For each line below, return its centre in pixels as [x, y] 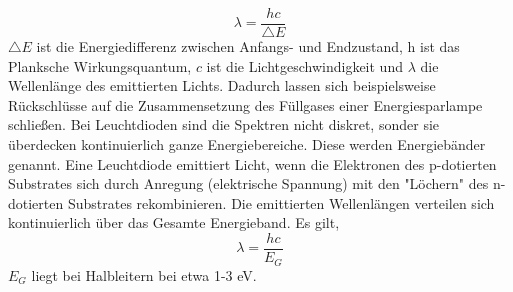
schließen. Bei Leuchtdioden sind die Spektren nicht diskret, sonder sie [224, 124]
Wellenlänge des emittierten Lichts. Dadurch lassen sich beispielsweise [222, 85]
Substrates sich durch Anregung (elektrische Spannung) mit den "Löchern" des [248, 183]
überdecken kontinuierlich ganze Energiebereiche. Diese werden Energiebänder [247, 144]
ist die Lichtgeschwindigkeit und [304, 65]
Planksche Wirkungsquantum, [100, 65]
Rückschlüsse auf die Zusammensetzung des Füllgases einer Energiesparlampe [245, 104]
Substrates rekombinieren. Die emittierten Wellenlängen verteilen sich [281, 202]
